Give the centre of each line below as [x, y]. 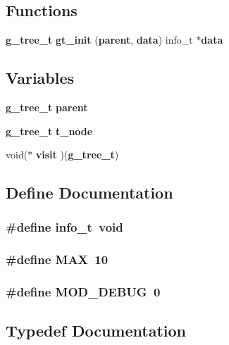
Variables [40, 78]
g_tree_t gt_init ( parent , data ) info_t [99, 40]
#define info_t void [64, 227]
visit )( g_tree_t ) [77, 155]
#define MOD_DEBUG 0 [83, 292]
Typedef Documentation [96, 331]
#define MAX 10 [57, 259]
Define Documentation [89, 193]
